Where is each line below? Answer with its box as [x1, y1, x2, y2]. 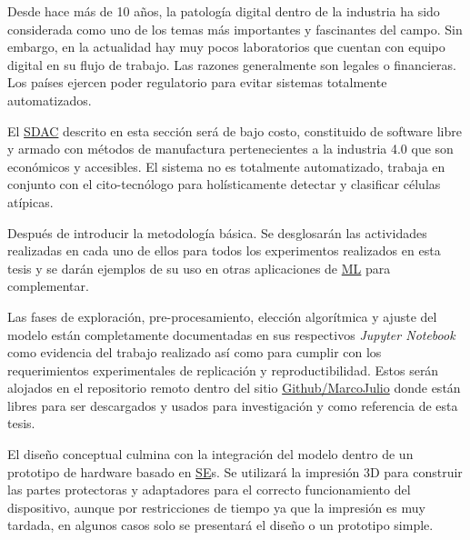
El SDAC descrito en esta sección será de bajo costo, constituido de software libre [7, 121, 462, 140]
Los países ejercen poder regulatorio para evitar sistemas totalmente [7, 73, 387, 92]
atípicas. [7, 192, 54, 211]
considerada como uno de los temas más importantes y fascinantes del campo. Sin [7, 19, 463, 38]
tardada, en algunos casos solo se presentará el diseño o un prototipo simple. [7, 515, 434, 535]
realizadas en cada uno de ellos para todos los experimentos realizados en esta [7, 241, 441, 260]
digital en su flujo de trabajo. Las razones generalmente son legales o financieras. [7, 55, 456, 74]
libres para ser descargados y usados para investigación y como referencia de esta [7, 395, 458, 415]
